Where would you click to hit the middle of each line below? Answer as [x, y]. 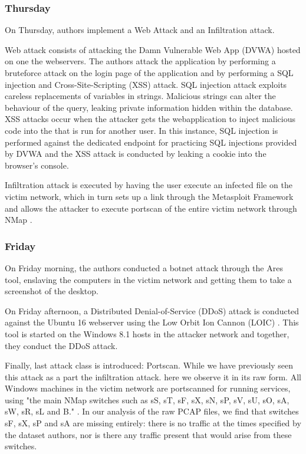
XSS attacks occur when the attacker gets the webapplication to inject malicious [150, 119]
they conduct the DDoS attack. [61, 345]
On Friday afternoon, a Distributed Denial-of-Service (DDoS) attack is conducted [152, 310]
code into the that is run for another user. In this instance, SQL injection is [142, 130]
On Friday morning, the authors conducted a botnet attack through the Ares [144, 267]
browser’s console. [37, 165]
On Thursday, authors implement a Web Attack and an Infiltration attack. [140, 30]
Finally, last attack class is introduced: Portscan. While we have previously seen [149, 365]
